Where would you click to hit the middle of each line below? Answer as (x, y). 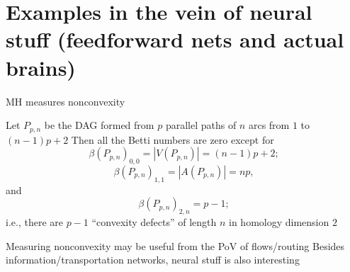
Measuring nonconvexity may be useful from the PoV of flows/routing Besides (175, 245)
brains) (41, 67)
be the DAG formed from (99, 125)
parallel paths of (201, 125)
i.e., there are (34, 222)
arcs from (269, 125)
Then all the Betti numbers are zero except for (173, 139)
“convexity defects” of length (154, 222)
